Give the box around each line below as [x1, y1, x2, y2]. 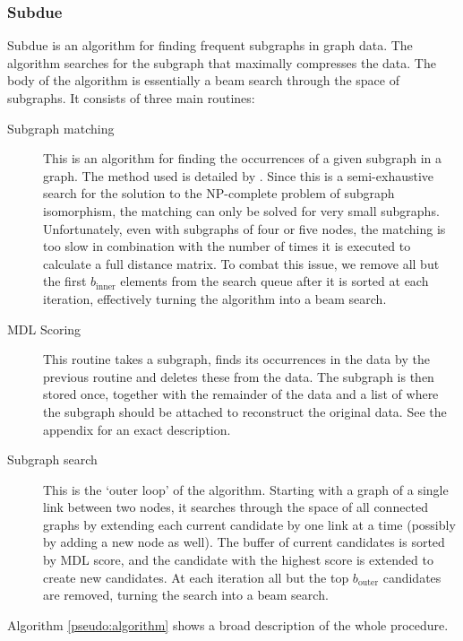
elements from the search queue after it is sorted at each [120, 272, 429, 290]
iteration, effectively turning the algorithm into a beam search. [43, 289, 387, 308]
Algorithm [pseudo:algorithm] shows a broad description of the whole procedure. [7, 615, 449, 634]
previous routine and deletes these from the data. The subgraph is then [43, 367, 434, 385]
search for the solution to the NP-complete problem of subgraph [43, 184, 395, 203]
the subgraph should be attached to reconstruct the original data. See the [43, 402, 447, 420]
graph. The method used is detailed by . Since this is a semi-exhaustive [43, 166, 434, 185]
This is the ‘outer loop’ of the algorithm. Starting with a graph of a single [43, 480, 449, 498]
